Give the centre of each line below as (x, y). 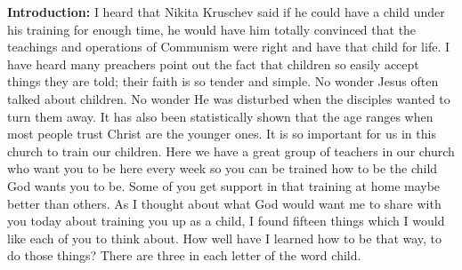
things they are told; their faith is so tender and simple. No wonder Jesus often (223, 81)
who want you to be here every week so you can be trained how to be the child (223, 168)
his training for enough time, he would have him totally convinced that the (212, 29)
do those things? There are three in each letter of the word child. (184, 255)
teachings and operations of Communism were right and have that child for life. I (228, 47)
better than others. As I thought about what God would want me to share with (224, 203)
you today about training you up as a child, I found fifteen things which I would (226, 221)
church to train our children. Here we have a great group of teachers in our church (231, 151)
